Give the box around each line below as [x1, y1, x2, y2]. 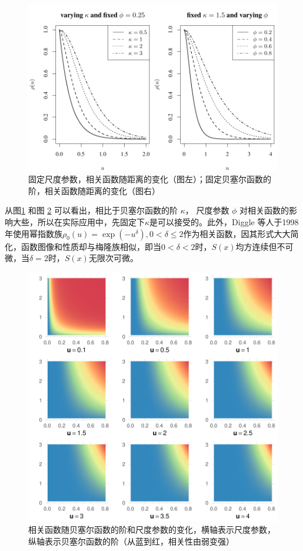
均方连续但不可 [235, 240, 294, 252]
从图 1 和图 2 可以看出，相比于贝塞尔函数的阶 [5, 204, 178, 216]
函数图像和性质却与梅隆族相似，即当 [21, 240, 161, 252]
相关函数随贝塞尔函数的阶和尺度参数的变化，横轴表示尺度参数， [28, 523, 275, 536]
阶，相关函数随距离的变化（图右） [28, 184, 160, 196]
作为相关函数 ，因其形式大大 [183, 227, 291, 239]
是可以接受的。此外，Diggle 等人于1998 [149, 216, 299, 228]
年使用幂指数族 [5, 227, 62, 239]
